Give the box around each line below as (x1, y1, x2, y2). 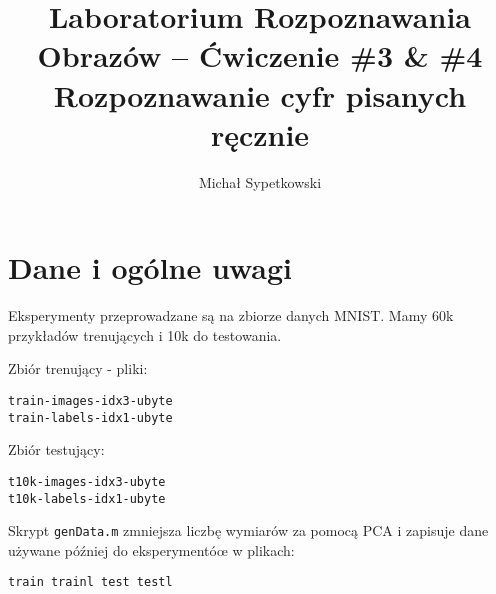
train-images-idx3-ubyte (8, 394, 173, 408)
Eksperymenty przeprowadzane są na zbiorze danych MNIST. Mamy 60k (8, 305, 454, 326)
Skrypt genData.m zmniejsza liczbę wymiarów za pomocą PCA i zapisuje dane (8, 520, 489, 541)
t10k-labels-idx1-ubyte (8, 491, 166, 506)
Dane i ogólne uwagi (8, 247, 293, 288)
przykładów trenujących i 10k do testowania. (8, 324, 282, 345)
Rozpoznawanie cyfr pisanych (53, 74, 467, 115)
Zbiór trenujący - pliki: (8, 358, 148, 379)
